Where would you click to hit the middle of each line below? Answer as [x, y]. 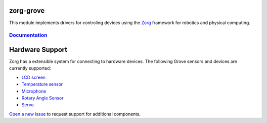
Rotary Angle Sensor [43, 98]
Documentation [28, 35]
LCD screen [33, 77]
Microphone [34, 91]
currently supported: [30, 68]
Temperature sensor [42, 84]
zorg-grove [27, 11]
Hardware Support [38, 49]
